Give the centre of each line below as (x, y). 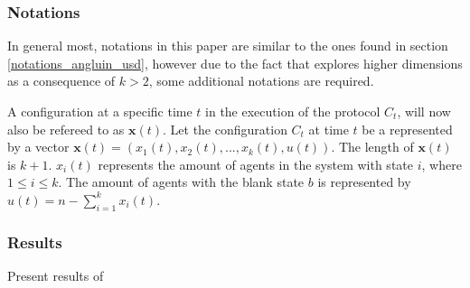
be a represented (407, 129)
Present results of (56, 275)
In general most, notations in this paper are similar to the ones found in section (228, 46)
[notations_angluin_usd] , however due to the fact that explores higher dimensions (235, 63)
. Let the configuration (225, 129)
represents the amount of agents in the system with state (255, 164)
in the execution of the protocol (293, 111)
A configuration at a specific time (100, 111)
